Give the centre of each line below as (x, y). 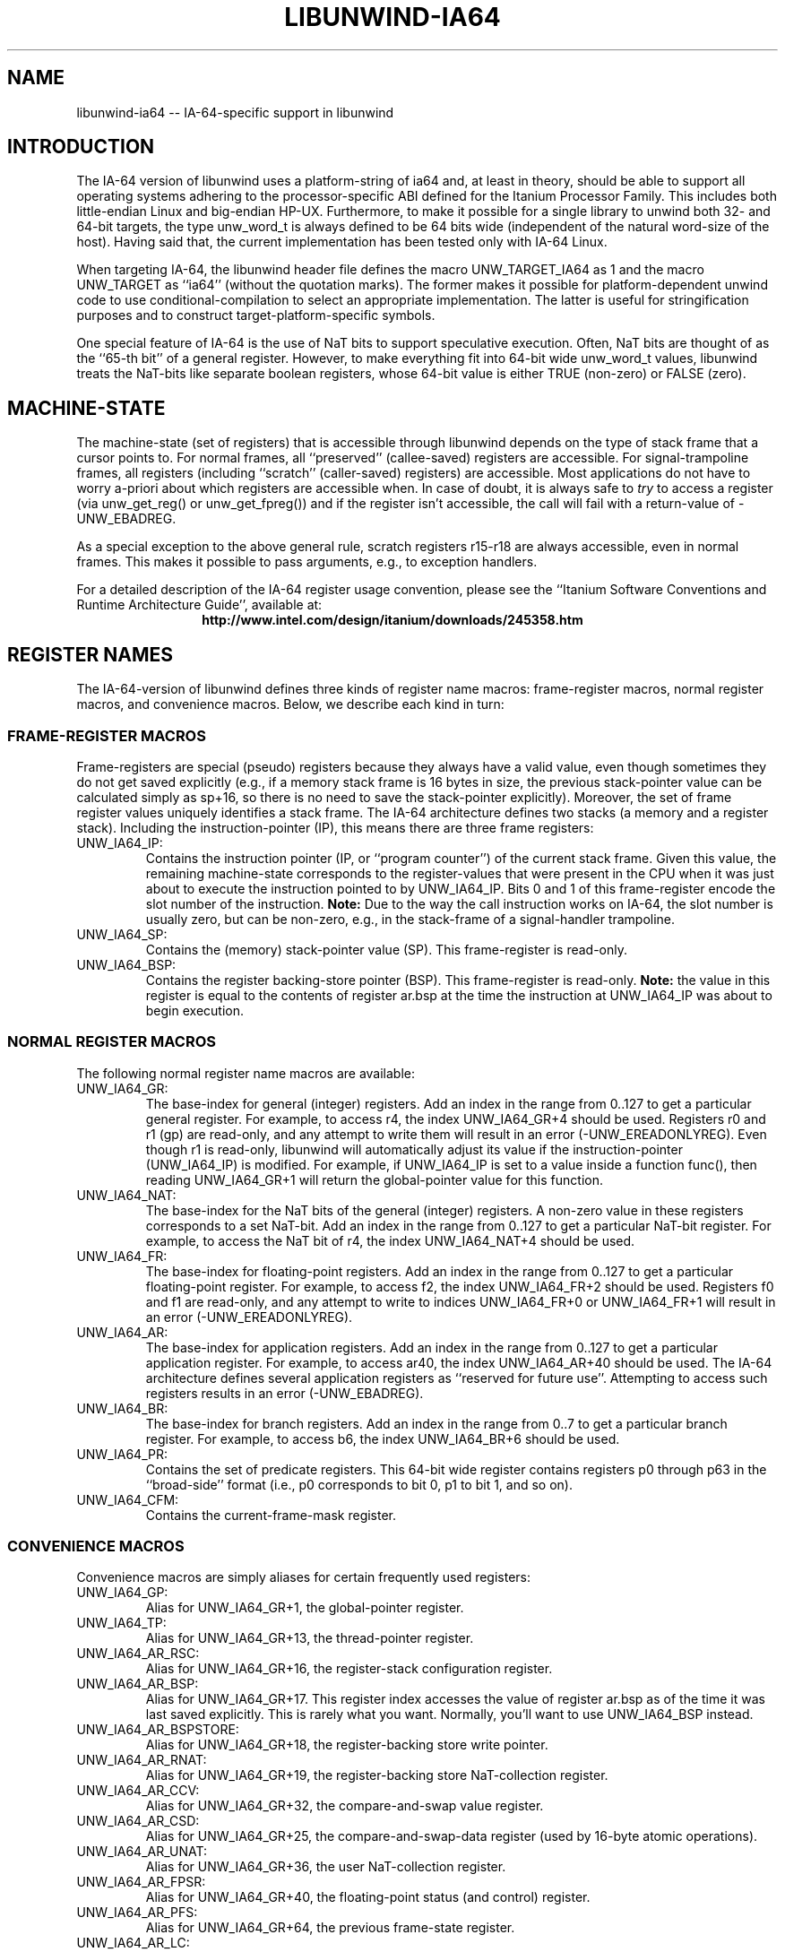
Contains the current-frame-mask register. (271, 1515)
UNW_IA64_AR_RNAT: (142, 1760)
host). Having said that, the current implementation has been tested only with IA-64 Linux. (342, 242)
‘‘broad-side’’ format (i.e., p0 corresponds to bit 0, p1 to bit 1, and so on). (359, 1484)
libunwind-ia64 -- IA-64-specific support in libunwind (235, 112)
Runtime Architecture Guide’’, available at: (199, 605)
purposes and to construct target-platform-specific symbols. (256, 315)
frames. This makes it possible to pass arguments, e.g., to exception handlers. (307, 562)
